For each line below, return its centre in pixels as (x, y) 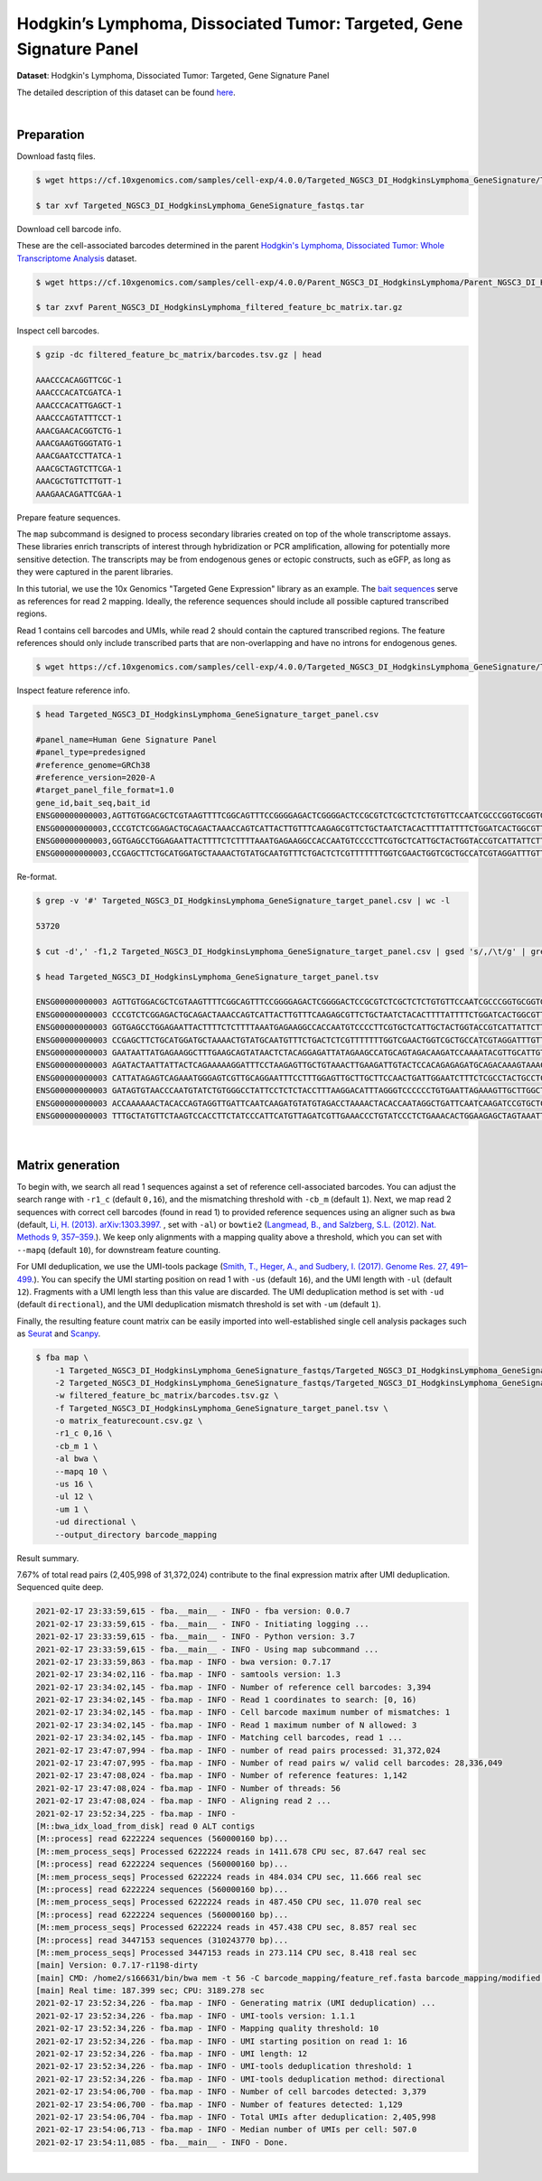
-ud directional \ (95, 1522)
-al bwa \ (76, 1459)
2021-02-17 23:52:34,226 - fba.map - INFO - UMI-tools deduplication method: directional (241, 2079)
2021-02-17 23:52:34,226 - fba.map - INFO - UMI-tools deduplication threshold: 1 (224, 2066)
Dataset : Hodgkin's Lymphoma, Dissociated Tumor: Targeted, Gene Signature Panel (173, 76)
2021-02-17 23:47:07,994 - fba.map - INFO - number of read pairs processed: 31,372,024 (238, 1750)
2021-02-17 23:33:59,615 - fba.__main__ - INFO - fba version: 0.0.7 (193, 1611)
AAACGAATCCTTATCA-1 (79, 456)
